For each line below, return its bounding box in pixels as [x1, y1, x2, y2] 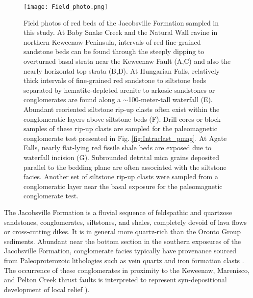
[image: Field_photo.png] [24, 3, 108, 10]
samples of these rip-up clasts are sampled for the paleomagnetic [24, 123, 217, 134]
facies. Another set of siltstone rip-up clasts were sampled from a [24, 171, 218, 182]
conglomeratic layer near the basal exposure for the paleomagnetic [24, 181, 223, 191]
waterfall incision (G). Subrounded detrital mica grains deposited [24, 152, 220, 162]
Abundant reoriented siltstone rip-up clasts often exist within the [24, 104, 220, 114]
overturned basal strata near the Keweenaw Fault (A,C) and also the [24, 56, 231, 66]
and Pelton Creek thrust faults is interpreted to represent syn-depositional [4, 274, 227, 285]
